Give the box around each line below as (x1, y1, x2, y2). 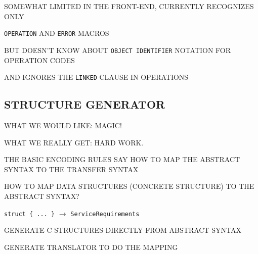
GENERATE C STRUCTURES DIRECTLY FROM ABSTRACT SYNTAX (4, 225, 241, 235)
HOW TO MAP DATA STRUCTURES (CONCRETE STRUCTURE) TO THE (4, 181, 254, 191)
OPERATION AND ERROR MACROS (4, 28, 109, 38)
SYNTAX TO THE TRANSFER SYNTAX (4, 164, 139, 174)
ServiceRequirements (70, 210, 140, 218)
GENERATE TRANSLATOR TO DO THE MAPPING (4, 241, 178, 252)
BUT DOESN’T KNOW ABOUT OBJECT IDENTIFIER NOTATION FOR (4, 44, 231, 55)
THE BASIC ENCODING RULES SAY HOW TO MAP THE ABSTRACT (4, 154, 240, 165)
